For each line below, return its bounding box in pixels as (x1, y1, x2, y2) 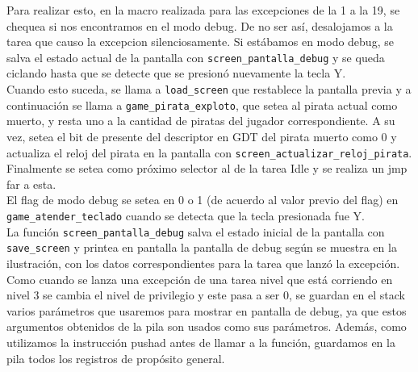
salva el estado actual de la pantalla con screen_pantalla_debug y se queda (6, 48, 385, 65)
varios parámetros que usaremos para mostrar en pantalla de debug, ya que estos (6, 302, 407, 319)
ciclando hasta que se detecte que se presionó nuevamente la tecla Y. (6, 65, 346, 82)
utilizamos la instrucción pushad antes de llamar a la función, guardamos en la (6, 333, 395, 350)
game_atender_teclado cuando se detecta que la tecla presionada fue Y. (6, 207, 365, 224)
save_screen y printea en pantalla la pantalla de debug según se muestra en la (6, 239, 397, 256)
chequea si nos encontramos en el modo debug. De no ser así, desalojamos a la (6, 17, 393, 34)
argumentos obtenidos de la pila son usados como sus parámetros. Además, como (6, 318, 407, 335)
